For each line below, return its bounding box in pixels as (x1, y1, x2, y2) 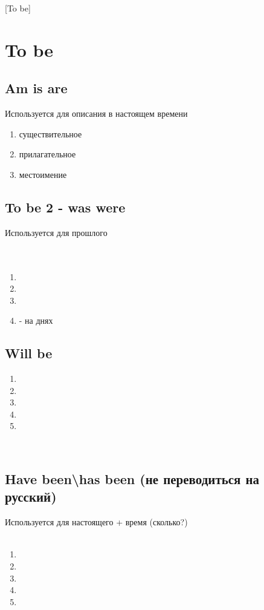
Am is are (5, 79, 68, 97)
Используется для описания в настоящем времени (5, 107, 188, 120)
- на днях (19, 314, 53, 327)
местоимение (19, 168, 67, 180)
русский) (5, 487, 57, 506)
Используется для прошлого (5, 226, 108, 238)
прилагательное (19, 148, 76, 160)
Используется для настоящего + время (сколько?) (5, 516, 188, 528)
